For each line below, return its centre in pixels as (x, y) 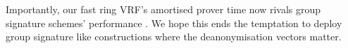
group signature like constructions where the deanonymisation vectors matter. (174, 37)
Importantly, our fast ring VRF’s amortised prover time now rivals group (163, 9)
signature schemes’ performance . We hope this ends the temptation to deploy (174, 23)
